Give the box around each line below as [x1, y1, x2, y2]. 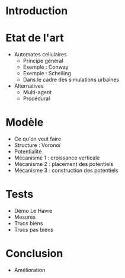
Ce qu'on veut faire [14, 135, 62, 143]
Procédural [23, 95, 50, 102]
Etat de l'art [5, 31, 65, 45]
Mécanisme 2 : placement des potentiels [14, 161, 114, 168]
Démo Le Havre [14, 207, 53, 214]
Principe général [23, 57, 63, 65]
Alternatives [14, 82, 44, 90]
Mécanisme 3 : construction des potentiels [14, 167, 119, 174]
